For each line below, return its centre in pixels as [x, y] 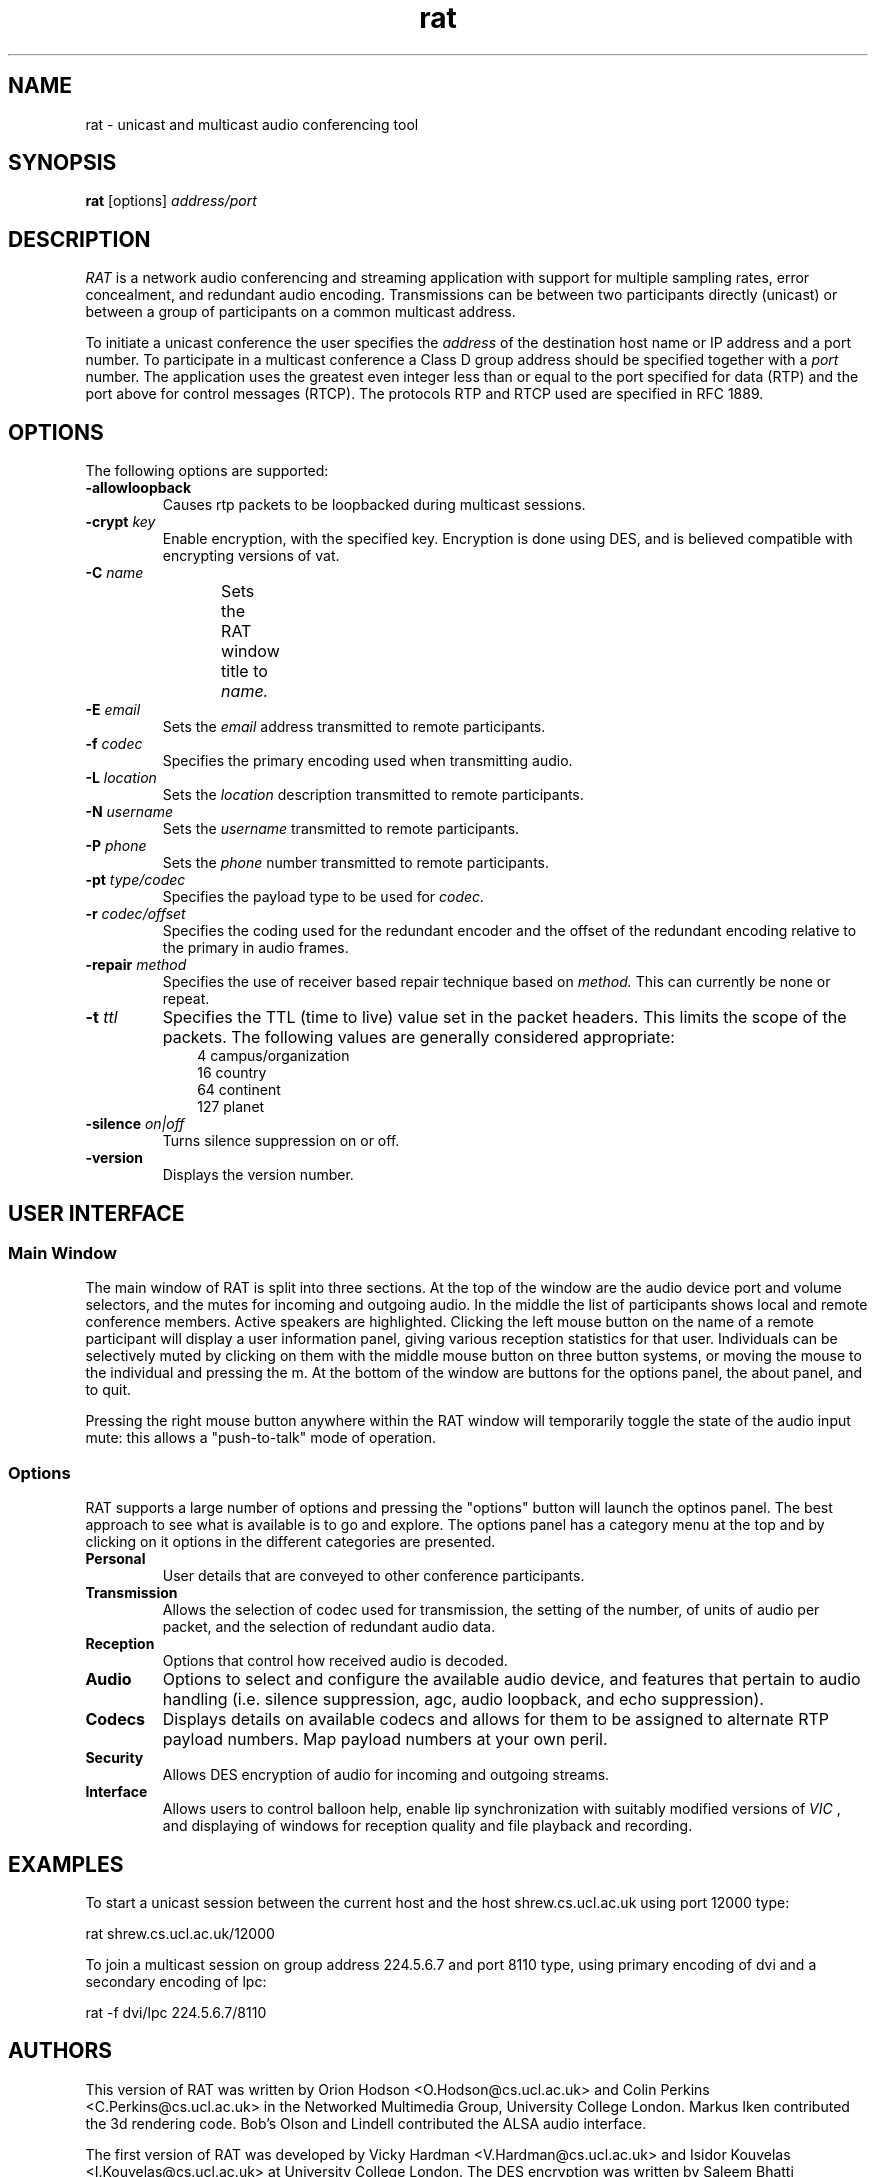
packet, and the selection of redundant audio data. [329, 1627]
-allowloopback [138, 488]
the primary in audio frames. [255, 948]
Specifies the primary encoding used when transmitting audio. [367, 761]
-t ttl [101, 1017]
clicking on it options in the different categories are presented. [290, 1542]
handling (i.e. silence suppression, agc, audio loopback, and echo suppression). [463, 1699]
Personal [115, 1559]
